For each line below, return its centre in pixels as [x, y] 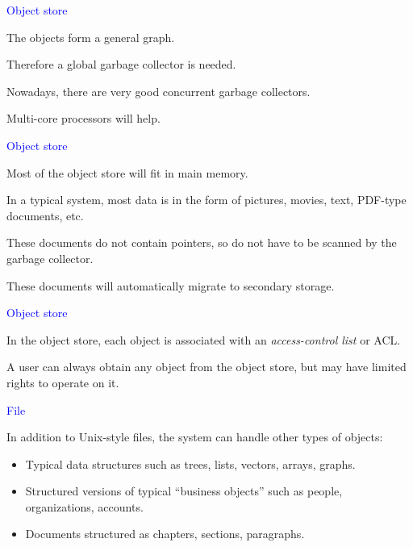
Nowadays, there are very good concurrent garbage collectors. [159, 91]
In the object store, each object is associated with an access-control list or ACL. [204, 339]
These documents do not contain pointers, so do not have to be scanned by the [202, 242]
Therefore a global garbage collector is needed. [121, 64]
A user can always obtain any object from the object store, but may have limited [206, 367]
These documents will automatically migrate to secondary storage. [171, 285]
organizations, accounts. [84, 506]
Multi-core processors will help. [83, 118]
